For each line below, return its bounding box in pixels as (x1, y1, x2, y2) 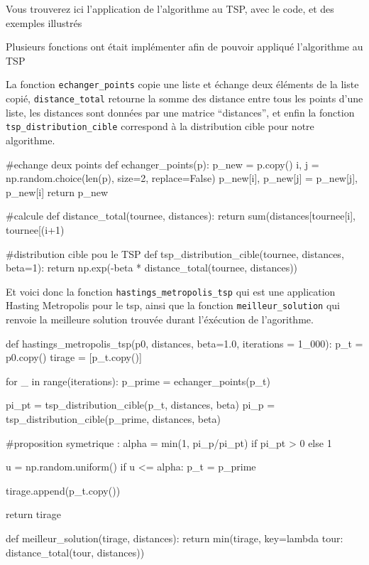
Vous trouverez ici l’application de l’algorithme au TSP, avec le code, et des (6, 1, 334, 16)
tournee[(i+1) (6, 222, 65, 237)
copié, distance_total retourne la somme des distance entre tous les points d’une (6, 91, 363, 106)
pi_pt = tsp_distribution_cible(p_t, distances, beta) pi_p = (6, 397, 275, 412)
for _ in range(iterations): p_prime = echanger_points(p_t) (6, 373, 270, 388)
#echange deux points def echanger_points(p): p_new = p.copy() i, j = (6, 156, 319, 171)
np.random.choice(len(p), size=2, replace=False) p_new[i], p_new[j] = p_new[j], (6, 171, 358, 185)
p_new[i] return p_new (6, 184, 108, 199)
